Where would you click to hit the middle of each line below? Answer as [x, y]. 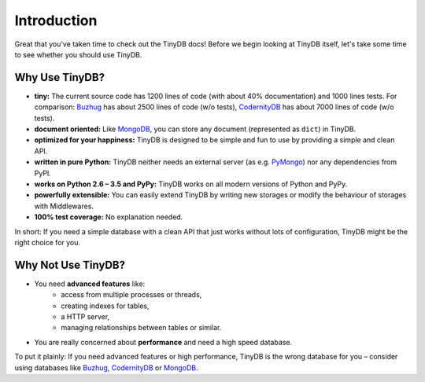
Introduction [56, 20]
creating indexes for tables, [105, 306]
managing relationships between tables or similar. [141, 328]
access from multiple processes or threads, [131, 295]
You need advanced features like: [90, 284]
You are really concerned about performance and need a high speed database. [163, 342]
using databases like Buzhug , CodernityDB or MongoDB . [106, 367]
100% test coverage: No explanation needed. [109, 217]
